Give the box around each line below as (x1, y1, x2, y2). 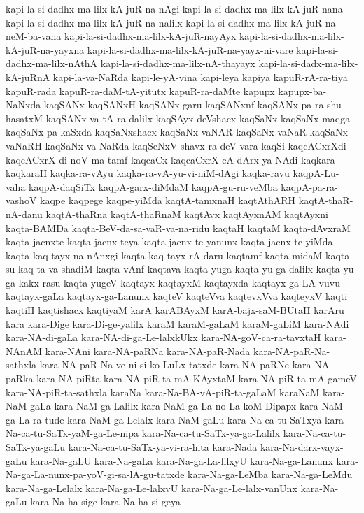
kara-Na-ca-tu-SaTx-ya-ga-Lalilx (141, 426, 281, 440)
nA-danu (6, 206, 43, 221)
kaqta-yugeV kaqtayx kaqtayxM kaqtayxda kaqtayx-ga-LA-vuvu (63, 275, 340, 289)
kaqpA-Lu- (293, 166, 339, 180)
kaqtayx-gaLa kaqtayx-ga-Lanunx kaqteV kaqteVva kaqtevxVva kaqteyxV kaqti (6, 289, 348, 303)
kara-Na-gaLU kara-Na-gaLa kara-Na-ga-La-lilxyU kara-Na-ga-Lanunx (30, 453, 333, 468)
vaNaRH (6, 138, 42, 152)
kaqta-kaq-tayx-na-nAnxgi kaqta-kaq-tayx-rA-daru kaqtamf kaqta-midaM (6, 247, 323, 262)
